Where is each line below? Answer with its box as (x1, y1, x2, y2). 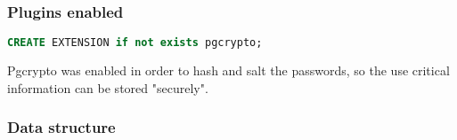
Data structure (7, 116, 116, 138)
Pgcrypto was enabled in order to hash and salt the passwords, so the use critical (7, 61, 450, 80)
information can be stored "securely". (7, 78, 208, 97)
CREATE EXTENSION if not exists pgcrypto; (7, 36, 263, 50)
